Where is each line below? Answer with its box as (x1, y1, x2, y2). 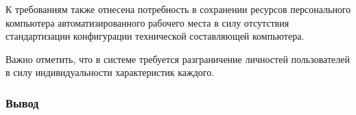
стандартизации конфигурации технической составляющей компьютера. (5, 29, 305, 43)
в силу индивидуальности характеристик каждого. (5, 65, 215, 79)
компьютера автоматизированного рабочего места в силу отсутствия (5, 15, 289, 29)
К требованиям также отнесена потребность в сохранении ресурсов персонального (5, 2, 351, 16)
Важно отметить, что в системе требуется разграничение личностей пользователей (5, 51, 350, 66)
